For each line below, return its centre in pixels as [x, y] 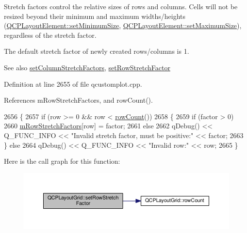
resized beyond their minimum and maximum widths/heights [95, 16]
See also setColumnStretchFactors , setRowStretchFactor [87, 67]
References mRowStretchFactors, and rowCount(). [78, 100]
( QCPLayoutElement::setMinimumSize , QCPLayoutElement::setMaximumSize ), [123, 25]
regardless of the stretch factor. [50, 35]
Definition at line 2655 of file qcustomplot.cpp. [73, 84]
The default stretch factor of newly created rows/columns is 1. [97, 51]
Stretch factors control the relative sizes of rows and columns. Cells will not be [121, 6]
